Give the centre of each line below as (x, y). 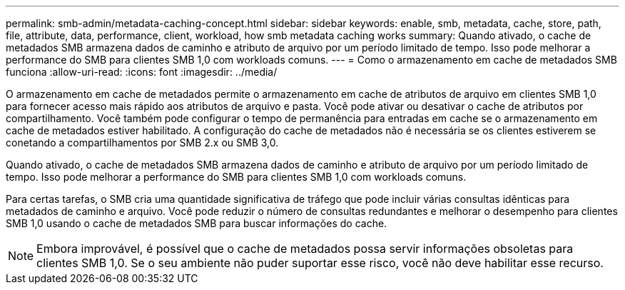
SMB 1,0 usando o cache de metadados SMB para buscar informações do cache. (197, 223)
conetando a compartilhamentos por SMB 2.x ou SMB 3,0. (142, 142)
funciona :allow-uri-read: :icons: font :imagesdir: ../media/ (142, 72)
